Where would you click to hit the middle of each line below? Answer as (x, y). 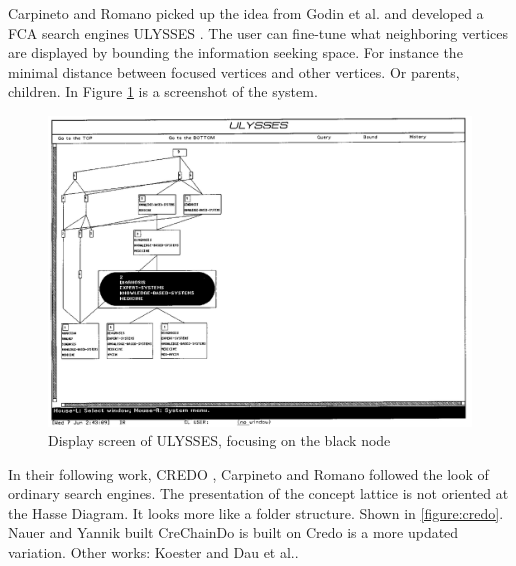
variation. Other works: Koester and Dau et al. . (153, 552)
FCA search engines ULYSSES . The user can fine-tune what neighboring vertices (258, 32)
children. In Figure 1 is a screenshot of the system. (163, 91)
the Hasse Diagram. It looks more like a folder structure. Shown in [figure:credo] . (256, 512)
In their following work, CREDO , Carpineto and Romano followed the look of (248, 473)
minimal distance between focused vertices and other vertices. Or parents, (234, 71)
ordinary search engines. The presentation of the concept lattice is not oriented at (258, 493)
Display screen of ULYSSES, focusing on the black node (219, 440)
